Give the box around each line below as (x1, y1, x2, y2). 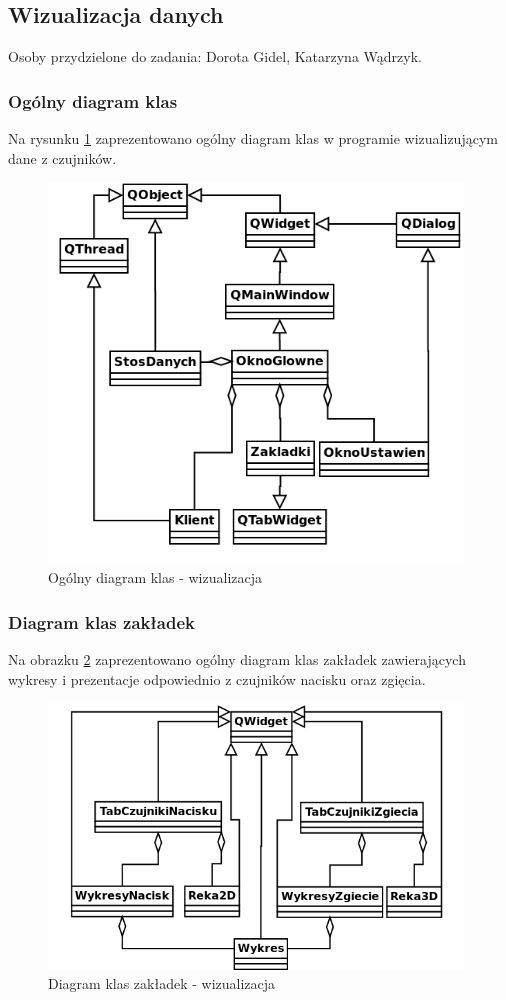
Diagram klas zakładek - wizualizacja (48, 973, 276, 994)
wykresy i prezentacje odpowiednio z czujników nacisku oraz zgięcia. (8, 668, 426, 689)
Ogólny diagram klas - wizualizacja (48, 567, 263, 588)
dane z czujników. (8, 147, 117, 168)
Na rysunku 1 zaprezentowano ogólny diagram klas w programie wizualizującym (8, 128, 498, 149)
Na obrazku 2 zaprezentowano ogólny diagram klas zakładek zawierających (8, 649, 466, 670)
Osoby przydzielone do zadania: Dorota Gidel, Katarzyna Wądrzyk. (8, 46, 422, 67)
